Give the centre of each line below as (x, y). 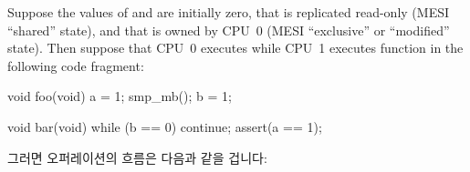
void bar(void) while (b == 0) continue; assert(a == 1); (165, 126)
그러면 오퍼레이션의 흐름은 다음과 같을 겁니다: (137, 157)
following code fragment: (76, 65)
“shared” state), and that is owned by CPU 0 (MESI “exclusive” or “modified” (229, 30)
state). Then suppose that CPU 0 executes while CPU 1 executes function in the (235, 48)
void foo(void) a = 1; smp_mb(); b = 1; (120, 96)
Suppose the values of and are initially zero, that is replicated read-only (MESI (229, 12)
